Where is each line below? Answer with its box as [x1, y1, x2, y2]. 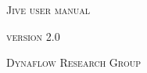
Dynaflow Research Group [6, 54, 142, 71]
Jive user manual [6, 2, 91, 17]
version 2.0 [6, 27, 60, 44]
